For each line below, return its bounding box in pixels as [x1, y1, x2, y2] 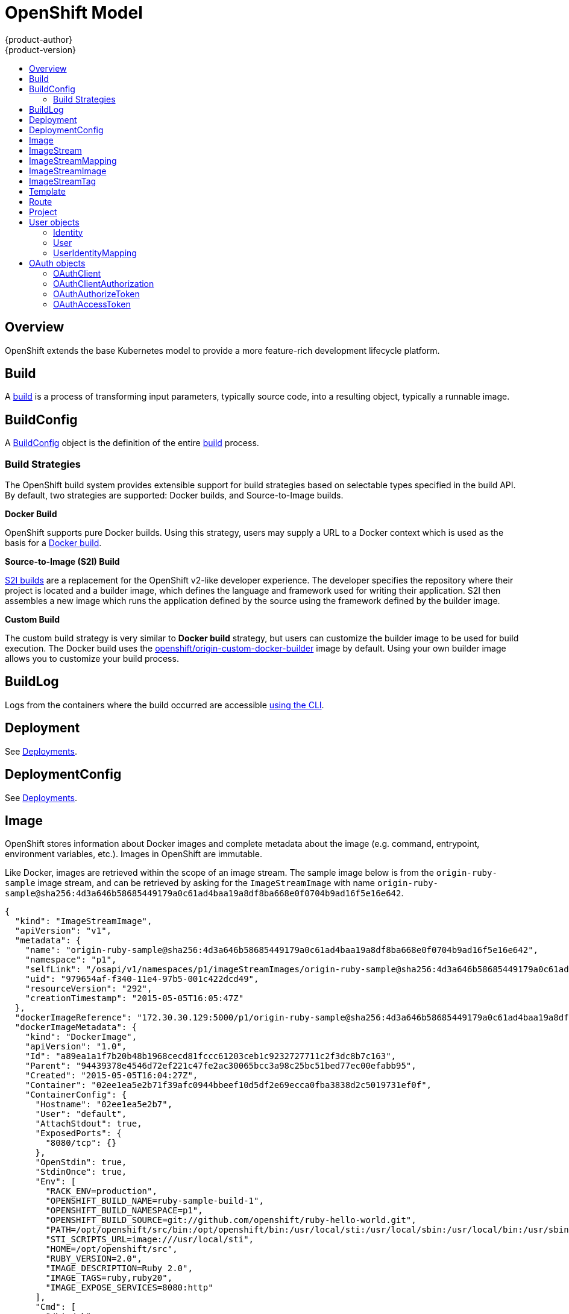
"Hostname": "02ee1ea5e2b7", [35, 1099, 173, 1110]
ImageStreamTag [29, 175, 96, 186]
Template [29, 186, 66, 196]
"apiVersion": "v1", [14, 926, 112, 936]
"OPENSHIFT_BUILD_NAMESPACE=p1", [45, 1206, 203, 1216]
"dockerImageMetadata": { [14, 1022, 137, 1033]
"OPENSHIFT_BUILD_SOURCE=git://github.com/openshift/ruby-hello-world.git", [45, 1215, 417, 1225]
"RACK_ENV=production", [45, 1186, 157, 1196]
